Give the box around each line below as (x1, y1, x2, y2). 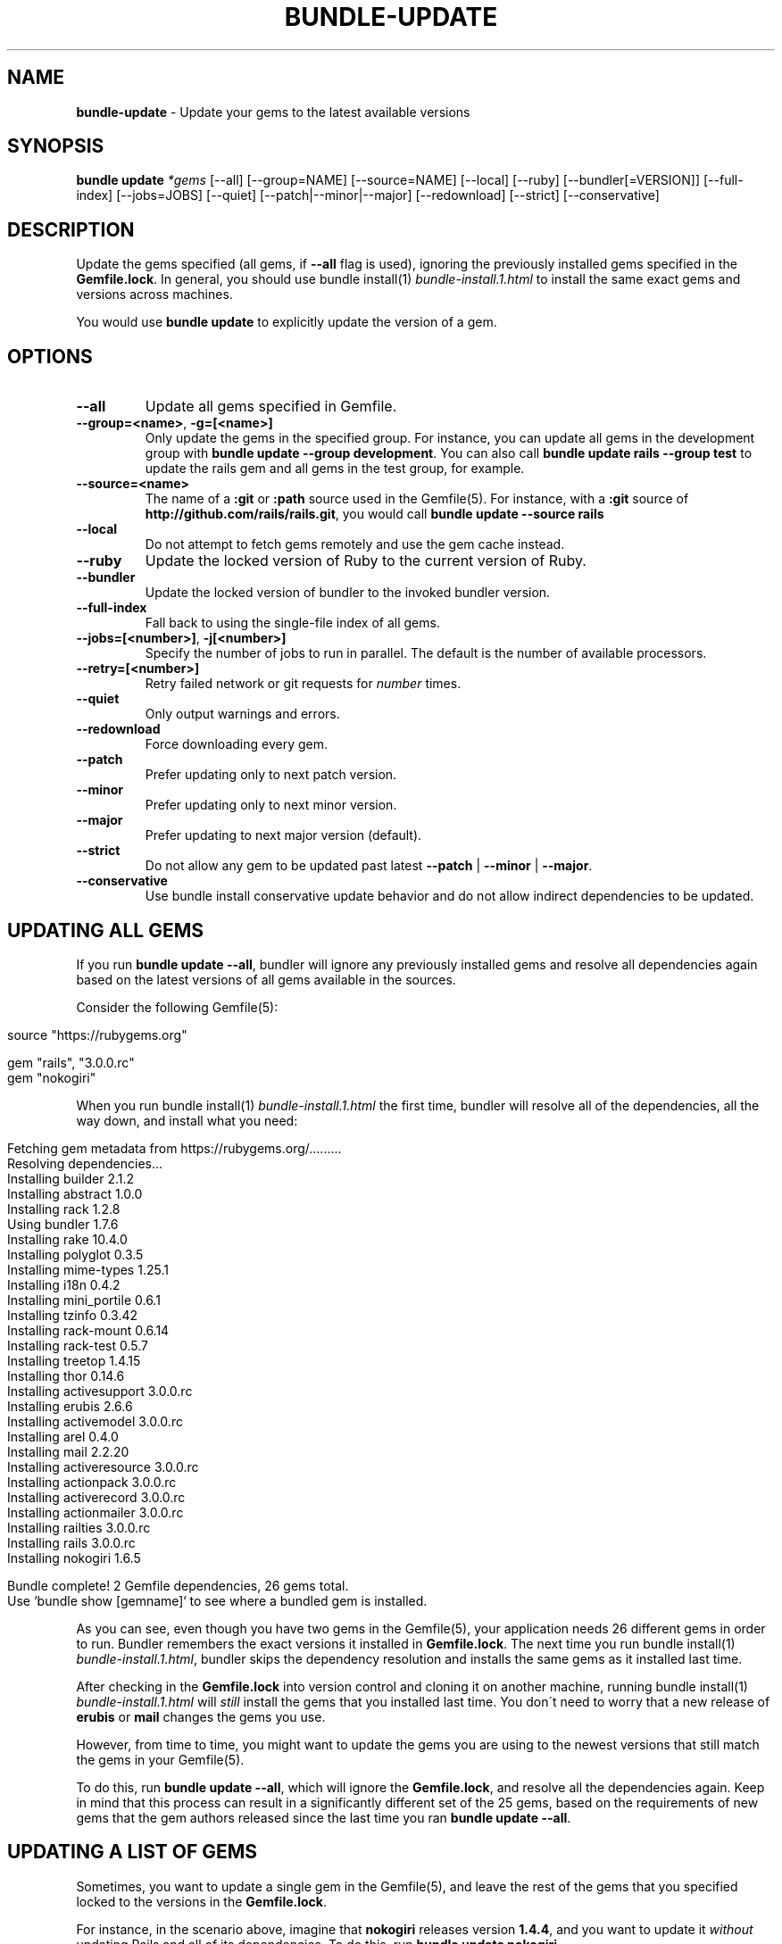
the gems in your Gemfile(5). (76, 1751, 245, 1767)
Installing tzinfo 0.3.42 (7, 1307, 138, 1323)
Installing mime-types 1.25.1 (7, 1261, 169, 1277)
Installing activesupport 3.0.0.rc (7, 1383, 193, 1399)
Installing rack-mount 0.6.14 (7, 1322, 170, 1338)
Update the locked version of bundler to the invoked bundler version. (145, 585, 551, 601)
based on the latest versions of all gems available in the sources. (76, 971, 456, 987)
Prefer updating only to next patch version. (145, 767, 397, 783)
